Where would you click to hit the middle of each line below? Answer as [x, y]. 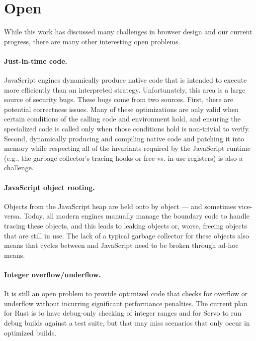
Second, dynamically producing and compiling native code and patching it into [124, 138]
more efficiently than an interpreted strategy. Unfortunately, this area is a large [125, 89]
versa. [13, 216]
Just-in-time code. [36, 60]
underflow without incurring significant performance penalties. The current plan [126, 303]
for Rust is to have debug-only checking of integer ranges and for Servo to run [123, 313]
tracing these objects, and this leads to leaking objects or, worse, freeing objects [126, 226]
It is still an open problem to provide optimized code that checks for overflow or [126, 293]
